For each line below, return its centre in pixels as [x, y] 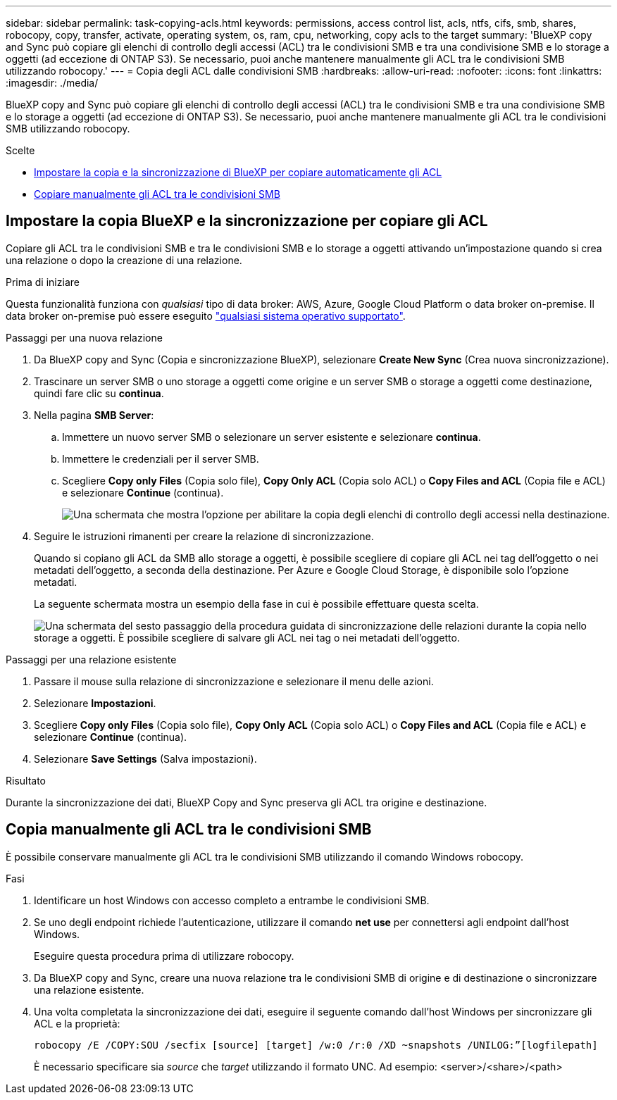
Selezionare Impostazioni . [95, 703]
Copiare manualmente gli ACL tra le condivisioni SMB [157, 194]
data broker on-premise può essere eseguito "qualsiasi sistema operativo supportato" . [206, 315]
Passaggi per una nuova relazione [84, 337]
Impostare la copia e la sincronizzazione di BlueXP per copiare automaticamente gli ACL [238, 172]
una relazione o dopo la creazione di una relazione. [124, 260]
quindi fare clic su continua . [99, 393]
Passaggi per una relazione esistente [91, 659]
